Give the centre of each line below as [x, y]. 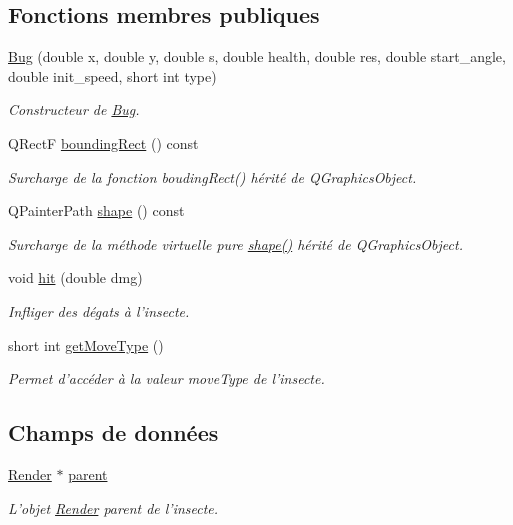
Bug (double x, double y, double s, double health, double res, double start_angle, [257, 56]
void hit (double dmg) [75, 277]
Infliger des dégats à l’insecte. [99, 310]
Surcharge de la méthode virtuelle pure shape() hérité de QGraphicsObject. [235, 243]
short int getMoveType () [86, 344]
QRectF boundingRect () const [103, 142]
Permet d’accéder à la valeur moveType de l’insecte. [166, 378]
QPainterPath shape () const [96, 210]
